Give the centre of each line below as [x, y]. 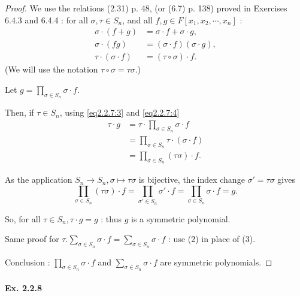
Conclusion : [28, 262]
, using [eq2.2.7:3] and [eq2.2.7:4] [119, 112]
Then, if [19, 112]
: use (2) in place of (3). [212, 239]
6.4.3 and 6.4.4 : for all [46, 19]
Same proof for [32, 239]
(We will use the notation [51, 69]
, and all [137, 19]
